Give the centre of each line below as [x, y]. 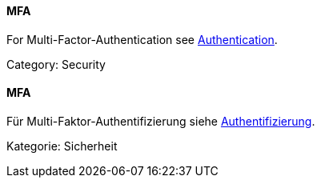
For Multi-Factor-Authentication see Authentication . [142, 39]
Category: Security [56, 64]
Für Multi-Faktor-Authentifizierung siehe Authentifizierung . [161, 121]
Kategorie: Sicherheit [62, 146]
